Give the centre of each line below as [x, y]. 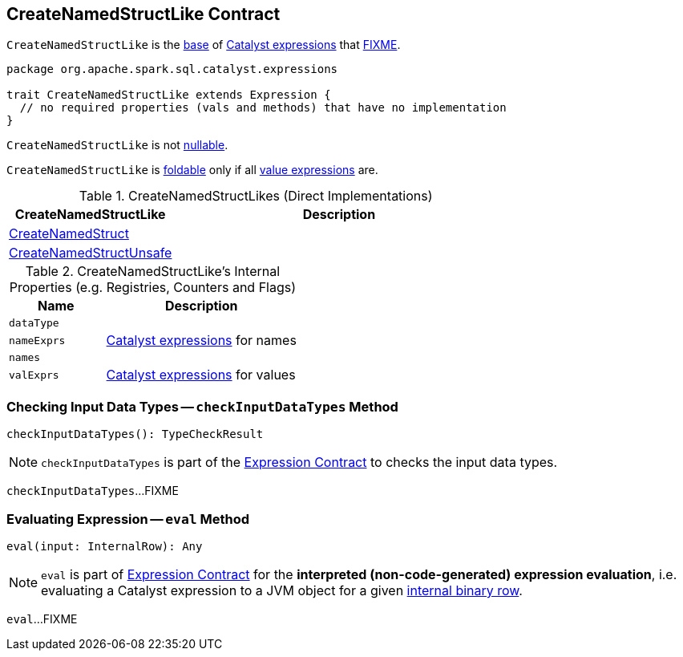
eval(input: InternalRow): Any [105, 546]
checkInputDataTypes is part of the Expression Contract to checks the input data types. [299, 462]
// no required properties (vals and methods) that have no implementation [263, 108]
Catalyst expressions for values [201, 375]
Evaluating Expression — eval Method [128, 519]
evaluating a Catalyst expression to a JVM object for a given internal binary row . [282, 590]
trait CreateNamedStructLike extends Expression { [169, 95]
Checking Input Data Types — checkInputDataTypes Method [202, 406]
